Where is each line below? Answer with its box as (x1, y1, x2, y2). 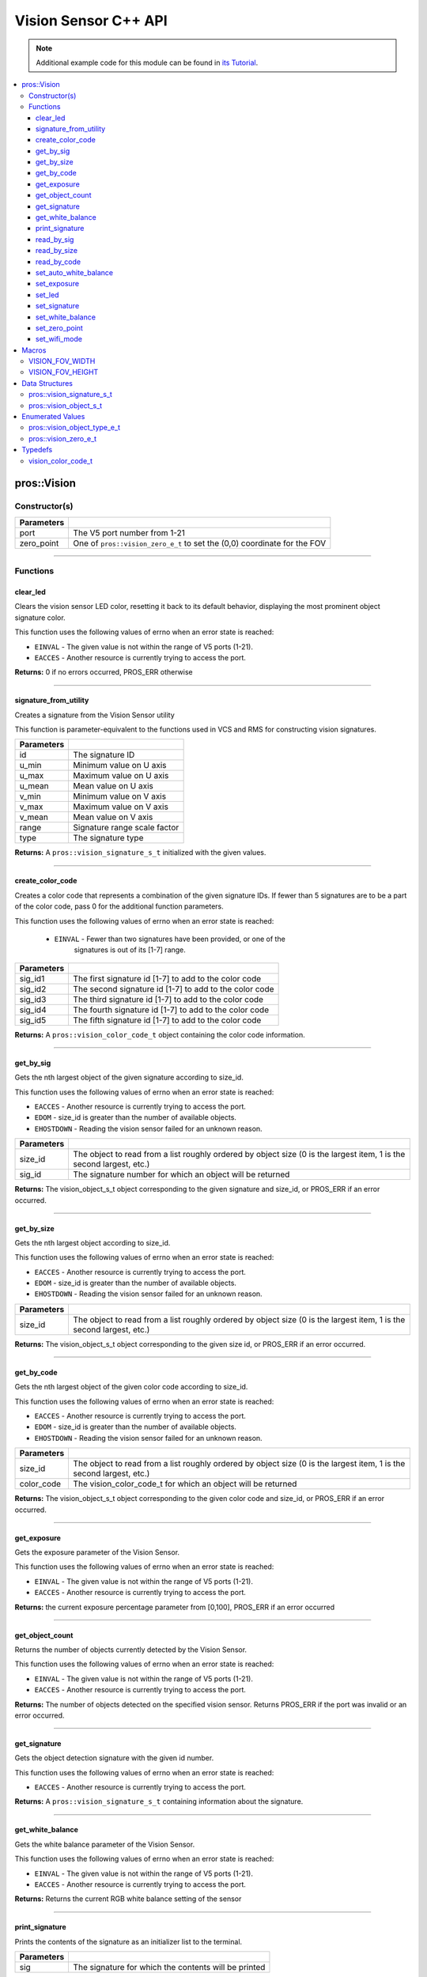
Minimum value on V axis (73, 791, 166, 802)
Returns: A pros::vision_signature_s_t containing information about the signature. (14, 1797, 304, 1806)
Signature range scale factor (73, 822, 179, 834)
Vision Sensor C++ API (14, 12, 168, 29)
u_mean (19, 781, 49, 792)
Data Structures (21, 378, 73, 387)
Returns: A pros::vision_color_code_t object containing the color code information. (14, 1030, 306, 1039)
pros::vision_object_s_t (28, 400, 103, 410)
